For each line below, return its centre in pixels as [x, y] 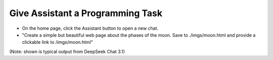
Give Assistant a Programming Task [86, 13]
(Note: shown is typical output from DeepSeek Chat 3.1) [67, 51]
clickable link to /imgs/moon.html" [57, 42]
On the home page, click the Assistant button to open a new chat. [90, 28]
